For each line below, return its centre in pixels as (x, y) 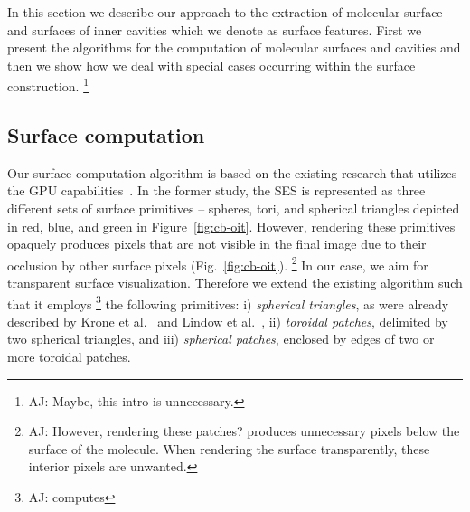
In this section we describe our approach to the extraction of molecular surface (225, 12)
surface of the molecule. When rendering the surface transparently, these (229, 448)
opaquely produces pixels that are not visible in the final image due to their (217, 244)
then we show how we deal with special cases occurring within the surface (211, 65)
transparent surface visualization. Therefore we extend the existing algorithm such (235, 283)
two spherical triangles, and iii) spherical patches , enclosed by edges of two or (221, 339)
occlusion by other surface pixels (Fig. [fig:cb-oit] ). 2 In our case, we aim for (218, 263)
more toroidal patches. (69, 357)
